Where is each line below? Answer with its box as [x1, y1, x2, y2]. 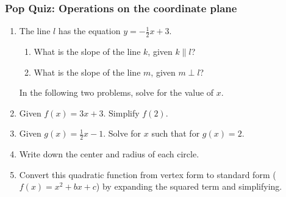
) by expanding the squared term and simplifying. [96, 180, 282, 193]
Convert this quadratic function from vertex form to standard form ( [19, 168, 276, 181]
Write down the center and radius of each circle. [19, 148, 199, 160]
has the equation [58, 24, 121, 37]
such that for [151, 127, 200, 140]
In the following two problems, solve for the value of [19, 86, 214, 99]
